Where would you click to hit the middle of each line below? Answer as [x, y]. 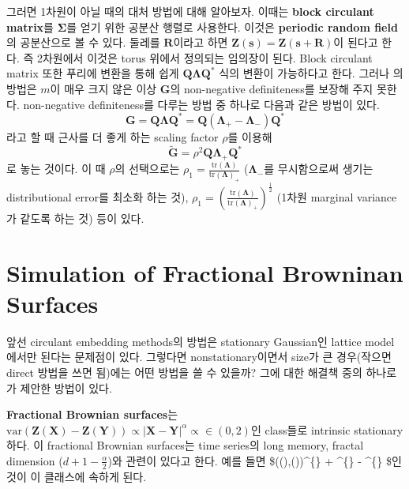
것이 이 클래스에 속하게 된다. [77, 476]
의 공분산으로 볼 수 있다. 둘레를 [83, 42]
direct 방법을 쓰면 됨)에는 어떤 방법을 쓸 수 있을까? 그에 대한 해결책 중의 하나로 [202, 372]
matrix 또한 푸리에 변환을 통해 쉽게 [93, 73]
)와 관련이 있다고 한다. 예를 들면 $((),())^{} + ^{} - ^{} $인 [255, 460]
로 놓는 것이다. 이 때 [56, 169]
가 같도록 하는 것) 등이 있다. [75, 218]
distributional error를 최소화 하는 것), [98, 196]
